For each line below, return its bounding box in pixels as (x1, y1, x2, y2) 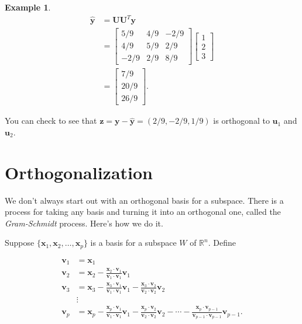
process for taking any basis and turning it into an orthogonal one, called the (5, 205, 281, 218)
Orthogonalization (5, 160, 153, 184)
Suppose (5, 236, 35, 249)
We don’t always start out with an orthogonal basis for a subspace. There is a (5, 194, 284, 206)
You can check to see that (5, 114, 97, 127)
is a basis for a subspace (90, 236, 177, 249)
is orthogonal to (213, 114, 270, 127)
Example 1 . (5, 1, 51, 13)
